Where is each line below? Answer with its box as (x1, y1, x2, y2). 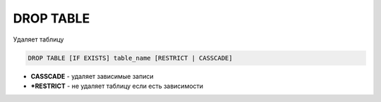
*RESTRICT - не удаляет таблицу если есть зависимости (30, 82, 204, 90)
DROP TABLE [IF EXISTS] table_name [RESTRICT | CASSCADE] (28, 53, 233, 62)
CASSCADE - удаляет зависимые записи (30, 72, 155, 80)
